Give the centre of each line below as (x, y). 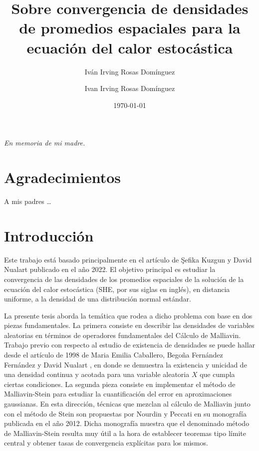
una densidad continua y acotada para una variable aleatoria (97, 374)
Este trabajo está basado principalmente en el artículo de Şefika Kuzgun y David (128, 259)
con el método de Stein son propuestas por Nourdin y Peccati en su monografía (125, 413)
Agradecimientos (63, 177)
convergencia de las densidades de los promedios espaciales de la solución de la (124, 279)
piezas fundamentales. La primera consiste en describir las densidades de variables (129, 325)
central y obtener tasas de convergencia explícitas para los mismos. (106, 443)
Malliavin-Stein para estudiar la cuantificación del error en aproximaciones (118, 394)
